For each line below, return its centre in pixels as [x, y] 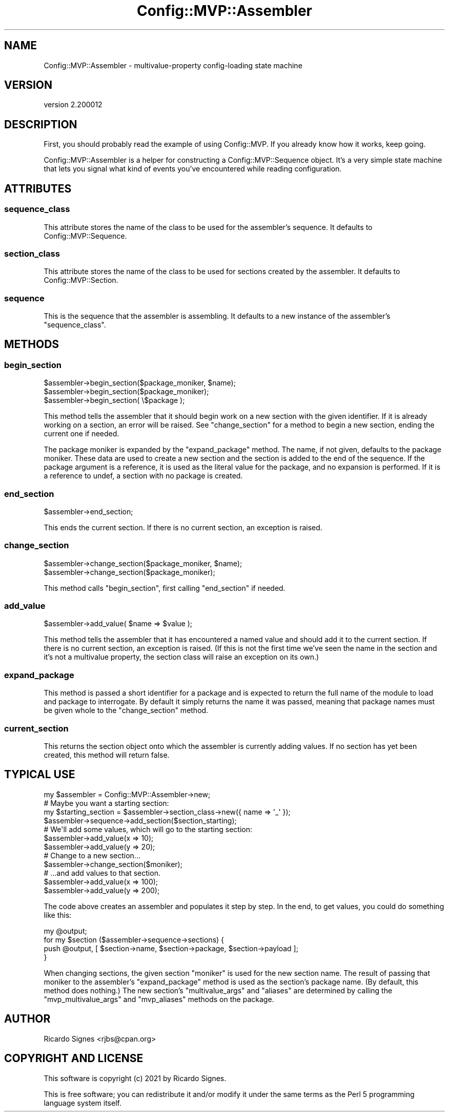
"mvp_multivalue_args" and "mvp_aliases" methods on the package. [159, 999]
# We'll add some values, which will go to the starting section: [148, 829]
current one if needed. [81, 434]
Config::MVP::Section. [81, 280]
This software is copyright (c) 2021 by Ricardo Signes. [135, 1078]
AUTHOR [27, 1019]
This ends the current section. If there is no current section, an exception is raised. [183, 527]
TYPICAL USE [40, 775]
